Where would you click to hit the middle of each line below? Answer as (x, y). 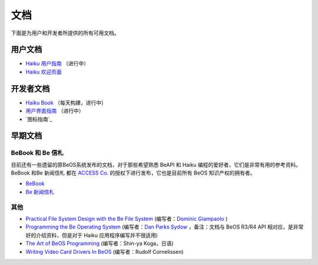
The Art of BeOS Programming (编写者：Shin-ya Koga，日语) (100, 243)
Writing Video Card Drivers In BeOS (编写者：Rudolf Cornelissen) (105, 251)
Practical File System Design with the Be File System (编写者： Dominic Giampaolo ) (127, 219)
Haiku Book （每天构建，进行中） (66, 102)
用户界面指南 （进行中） (55, 111)
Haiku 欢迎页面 (44, 72)
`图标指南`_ (39, 119)
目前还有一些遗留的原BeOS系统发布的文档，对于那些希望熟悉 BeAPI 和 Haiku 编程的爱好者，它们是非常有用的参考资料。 (156, 165)
